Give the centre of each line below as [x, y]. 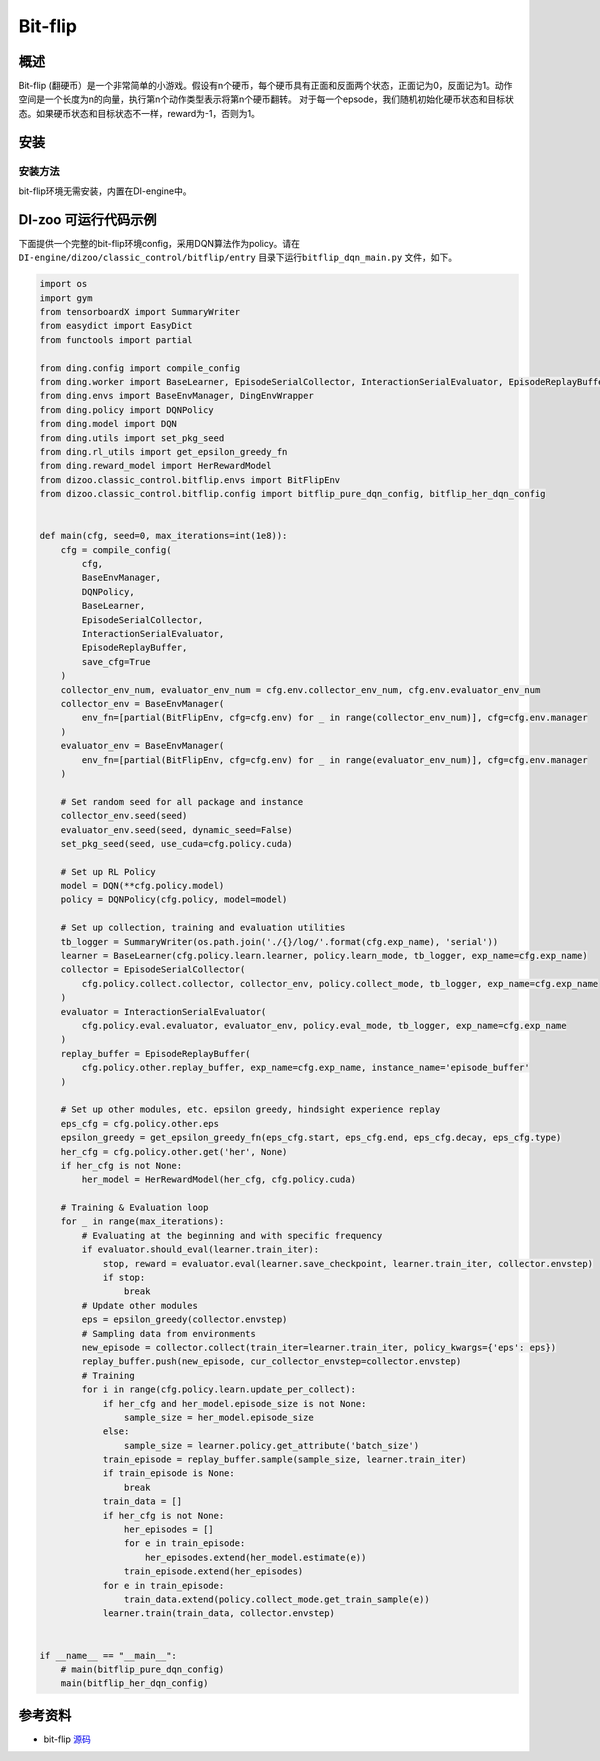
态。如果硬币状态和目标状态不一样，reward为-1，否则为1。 [139, 113]
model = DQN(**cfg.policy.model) [142, 886]
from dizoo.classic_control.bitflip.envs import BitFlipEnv [190, 479]
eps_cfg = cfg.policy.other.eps [140, 1123]
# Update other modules [140, 1305]
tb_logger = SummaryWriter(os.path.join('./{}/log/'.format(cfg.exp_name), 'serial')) [279, 941]
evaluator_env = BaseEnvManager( [142, 746]
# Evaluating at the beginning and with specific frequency [232, 1235]
